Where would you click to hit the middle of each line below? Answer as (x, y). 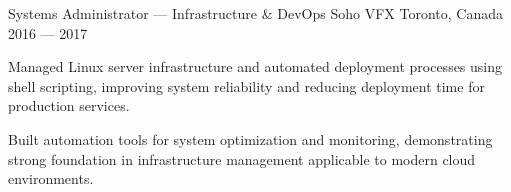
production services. (69, 105)
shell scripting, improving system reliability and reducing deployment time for (246, 85)
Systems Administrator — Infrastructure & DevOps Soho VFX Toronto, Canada (255, 13)
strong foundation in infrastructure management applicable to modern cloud (242, 158)
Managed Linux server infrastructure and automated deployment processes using (255, 66)
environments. (51, 178)
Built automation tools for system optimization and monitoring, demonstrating (250, 138)
